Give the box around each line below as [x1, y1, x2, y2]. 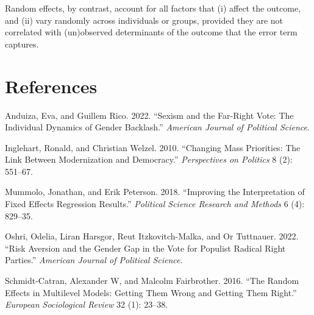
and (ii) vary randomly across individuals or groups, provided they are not [5, 13, 284, 26]
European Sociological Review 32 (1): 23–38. [5, 298, 168, 311]
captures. [5, 37, 39, 50]
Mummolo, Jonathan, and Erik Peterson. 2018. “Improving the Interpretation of [5, 185, 305, 198]
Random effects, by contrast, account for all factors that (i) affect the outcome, [5, 2, 301, 14]
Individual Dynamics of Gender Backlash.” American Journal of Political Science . [5, 121, 310, 133]
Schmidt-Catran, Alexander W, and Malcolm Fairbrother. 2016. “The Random [5, 274, 299, 287]
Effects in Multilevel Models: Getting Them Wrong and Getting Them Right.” [5, 286, 297, 299]
